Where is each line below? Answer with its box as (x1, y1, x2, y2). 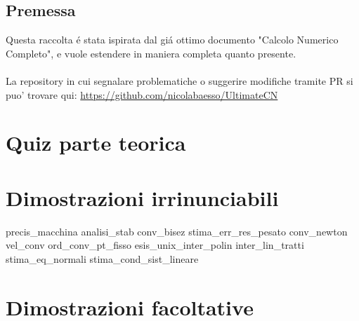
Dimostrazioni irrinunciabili (6, 183, 279, 212)
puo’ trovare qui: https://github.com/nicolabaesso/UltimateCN (6, 87, 278, 102)
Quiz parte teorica (6, 128, 186, 157)
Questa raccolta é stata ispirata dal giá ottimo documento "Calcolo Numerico (6, 32, 339, 47)
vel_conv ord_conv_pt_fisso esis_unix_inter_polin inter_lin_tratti (6, 238, 304, 252)
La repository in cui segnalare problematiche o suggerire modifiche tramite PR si (6, 73, 353, 88)
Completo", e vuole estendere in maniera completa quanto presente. (6, 46, 296, 60)
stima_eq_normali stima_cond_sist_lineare (6, 251, 199, 266)
